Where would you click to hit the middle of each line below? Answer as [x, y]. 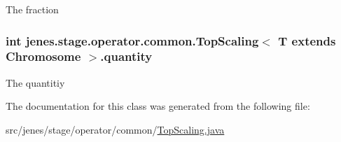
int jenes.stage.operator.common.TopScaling [132, 40]
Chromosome [43, 56]
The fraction [32, 9]
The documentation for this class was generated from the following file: [158, 106]
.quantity [126, 56]
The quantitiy [35, 82]
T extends [307, 40]
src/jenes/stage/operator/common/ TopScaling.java [115, 129]
